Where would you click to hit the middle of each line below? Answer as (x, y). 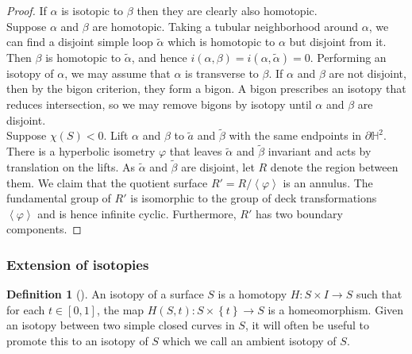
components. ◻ (44, 229)
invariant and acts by (320, 151)
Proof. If (27, 10)
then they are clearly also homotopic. (227, 10)
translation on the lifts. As (71, 167)
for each (26, 309)
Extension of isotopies (78, 264)
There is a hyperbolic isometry (81, 151)
